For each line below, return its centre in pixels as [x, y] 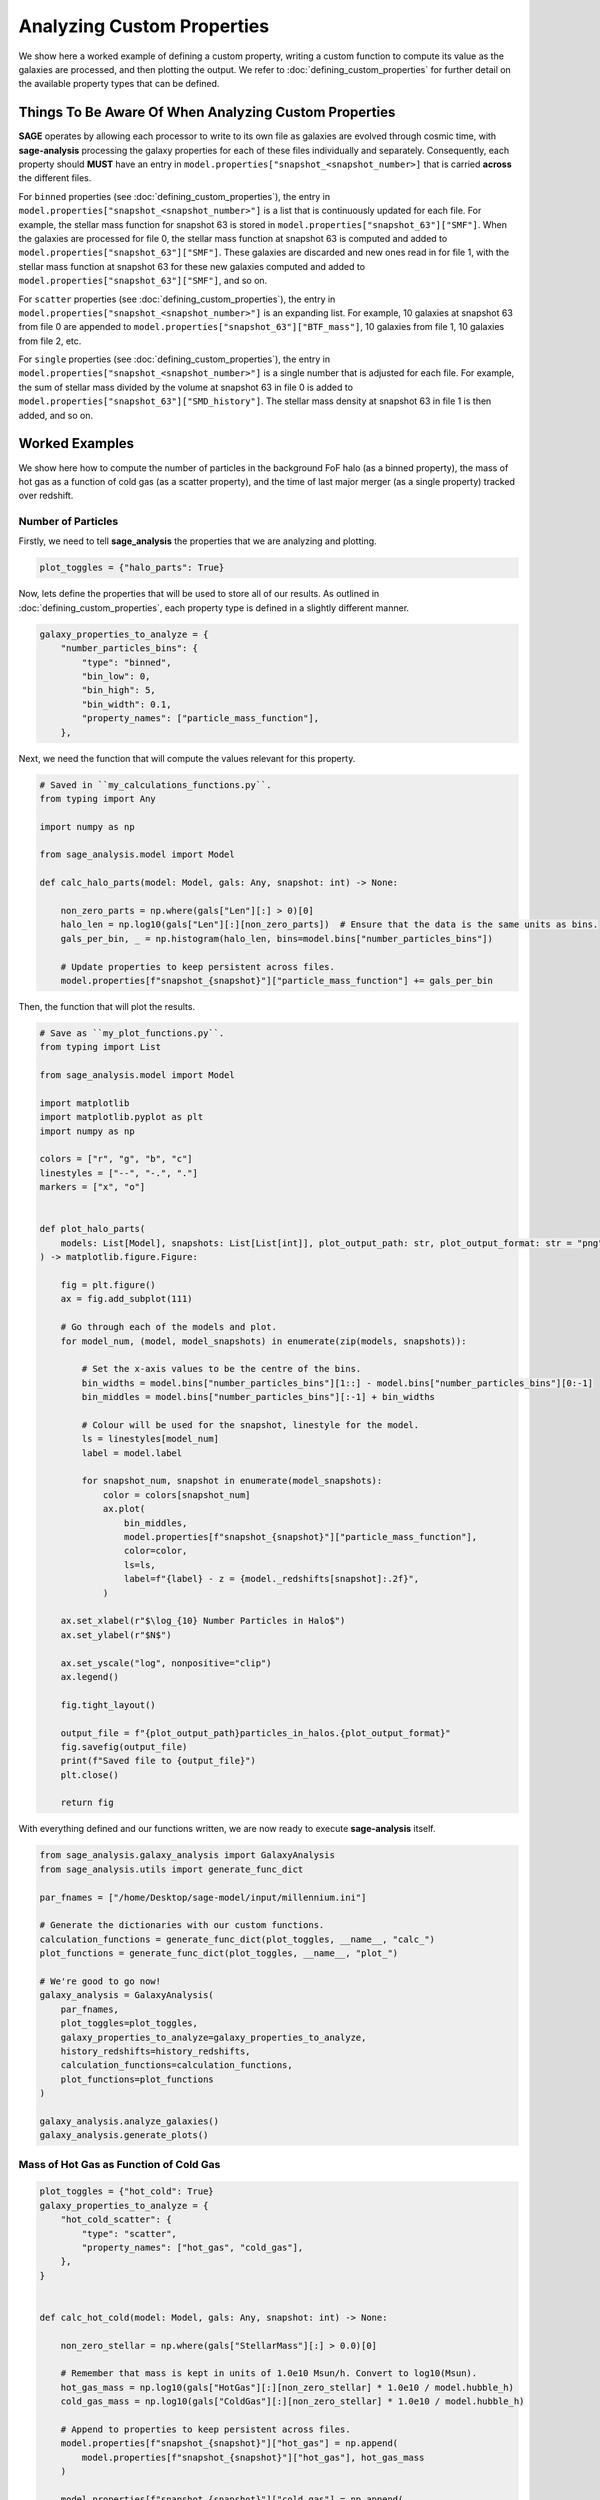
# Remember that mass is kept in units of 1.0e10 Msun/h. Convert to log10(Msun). [269, 2373]
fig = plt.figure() [108, 1285]
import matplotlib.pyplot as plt [121, 1117]
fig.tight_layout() [108, 1704]
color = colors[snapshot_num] [176, 1494]
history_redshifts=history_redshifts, [155, 2051]
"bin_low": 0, [116, 676]
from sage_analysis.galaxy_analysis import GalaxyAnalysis [187, 1855]
